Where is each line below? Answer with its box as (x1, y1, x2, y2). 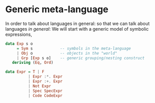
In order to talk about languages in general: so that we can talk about (5, 20, 150, 27)
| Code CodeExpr (28, 93, 63, 98)
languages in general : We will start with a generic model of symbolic (5, 25, 149, 32)
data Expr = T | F (5, 69, 44, 74)
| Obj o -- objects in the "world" (16, 50, 117, 56)
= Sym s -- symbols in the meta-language (16, 46, 131, 51)
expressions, (5, 31, 32, 37)
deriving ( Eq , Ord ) (12, 60, 54, 65)
